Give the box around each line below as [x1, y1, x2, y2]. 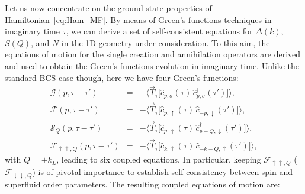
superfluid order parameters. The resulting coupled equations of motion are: [5, 177, 280, 190]
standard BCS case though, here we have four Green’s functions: [5, 71, 239, 83]
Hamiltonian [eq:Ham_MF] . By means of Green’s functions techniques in [5, 13, 272, 25]
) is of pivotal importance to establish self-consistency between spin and [32, 166, 293, 178]
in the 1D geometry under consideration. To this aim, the [61, 36, 270, 48]
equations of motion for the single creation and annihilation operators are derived [5, 48, 301, 60]
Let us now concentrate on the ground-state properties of [5, 2, 212, 14]
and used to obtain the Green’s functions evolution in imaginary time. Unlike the [5, 59, 300, 72]
